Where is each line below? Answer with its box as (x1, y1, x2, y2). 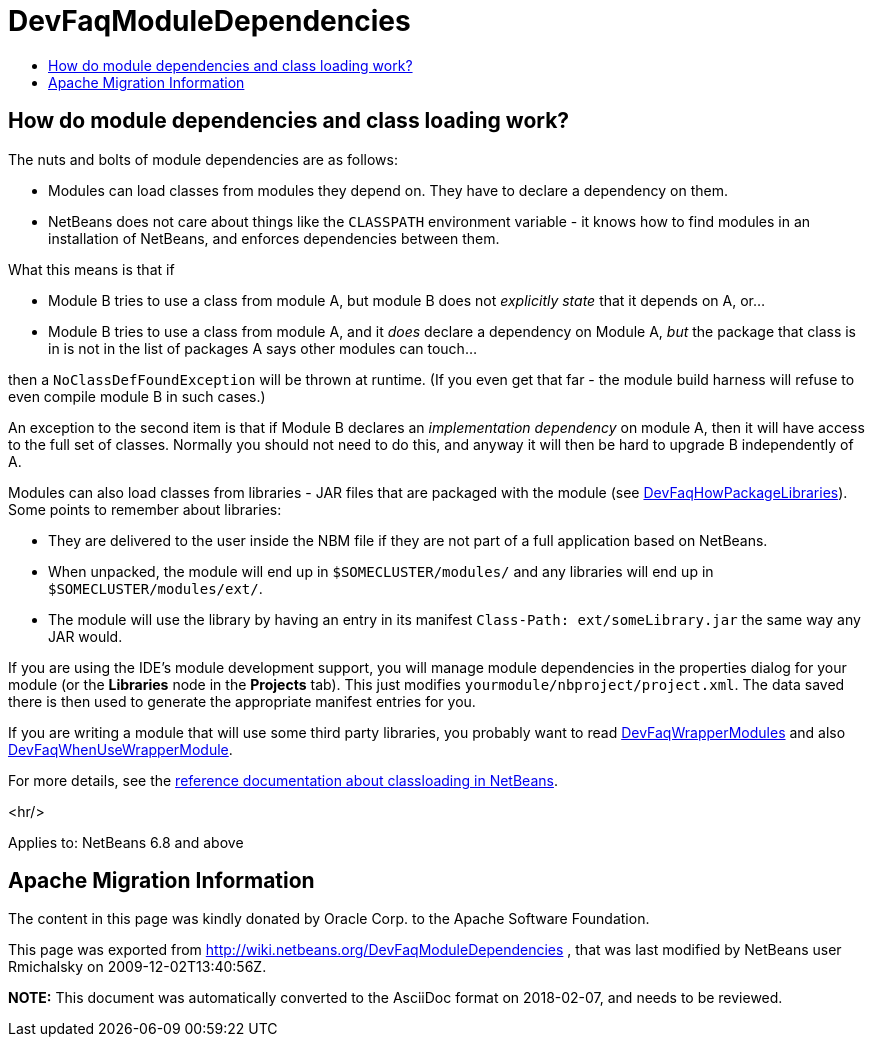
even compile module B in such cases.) (8, 387, 266, 405)
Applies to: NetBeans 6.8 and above (8, 833, 244, 851)
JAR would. (48, 627, 123, 645)
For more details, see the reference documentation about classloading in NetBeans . (8, 771, 558, 789)
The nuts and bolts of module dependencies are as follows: (8, 150, 399, 168)
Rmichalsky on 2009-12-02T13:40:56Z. (8, 958, 267, 976)
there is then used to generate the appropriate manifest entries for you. (8, 692, 476, 710)
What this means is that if (8, 260, 175, 278)
